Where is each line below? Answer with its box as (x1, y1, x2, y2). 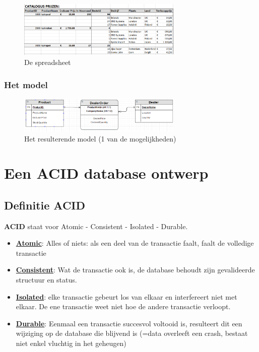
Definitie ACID (4, 197, 86, 213)
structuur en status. (16, 274, 77, 285)
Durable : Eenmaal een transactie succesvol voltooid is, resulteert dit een (16, 318, 242, 328)
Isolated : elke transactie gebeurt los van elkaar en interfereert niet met (16, 291, 237, 302)
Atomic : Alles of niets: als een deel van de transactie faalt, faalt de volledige (16, 238, 254, 248)
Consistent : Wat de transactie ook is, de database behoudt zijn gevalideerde (16, 264, 255, 275)
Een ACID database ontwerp (4, 163, 209, 183)
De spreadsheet (24, 57, 71, 67)
